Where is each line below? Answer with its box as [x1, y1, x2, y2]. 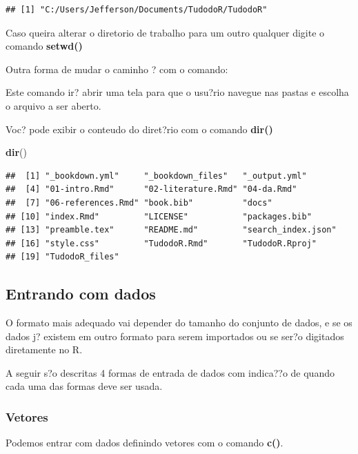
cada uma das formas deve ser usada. [6, 379, 163, 393]
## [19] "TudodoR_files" [6, 252, 119, 262]
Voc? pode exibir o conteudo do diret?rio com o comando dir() [6, 121, 273, 136]
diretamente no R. [6, 342, 83, 357]
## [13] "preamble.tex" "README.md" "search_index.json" [6, 225, 337, 235]
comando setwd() [6, 39, 83, 53]
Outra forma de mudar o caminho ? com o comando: [6, 61, 228, 76]
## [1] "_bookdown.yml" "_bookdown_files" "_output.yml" [6, 170, 307, 181]
